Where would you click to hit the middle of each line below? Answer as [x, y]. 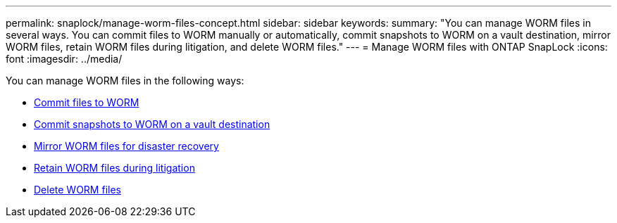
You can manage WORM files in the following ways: [125, 81]
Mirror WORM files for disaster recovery [126, 146]
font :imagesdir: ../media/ [64, 59]
